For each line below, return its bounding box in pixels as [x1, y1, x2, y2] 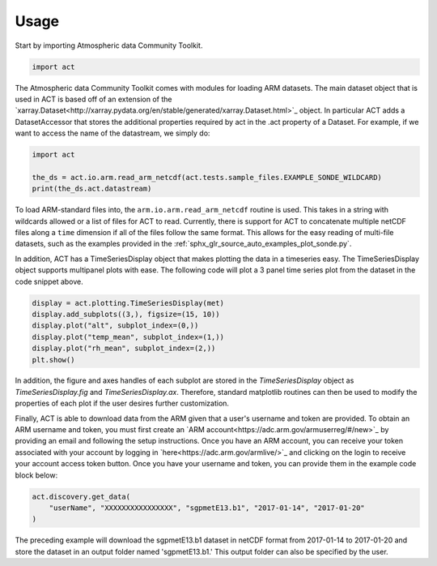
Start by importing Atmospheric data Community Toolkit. [15, 41, 203, 50]
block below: [15, 470, 58, 480]
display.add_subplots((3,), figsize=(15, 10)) [32, 309, 220, 319]
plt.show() [32, 355, 75, 364]
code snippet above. [15, 277, 84, 286]
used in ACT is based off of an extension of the [15, 94, 172, 104]
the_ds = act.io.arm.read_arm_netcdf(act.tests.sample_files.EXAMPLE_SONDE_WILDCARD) [32, 173, 382, 182]
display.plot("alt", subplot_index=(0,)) [32, 321, 199, 330]
